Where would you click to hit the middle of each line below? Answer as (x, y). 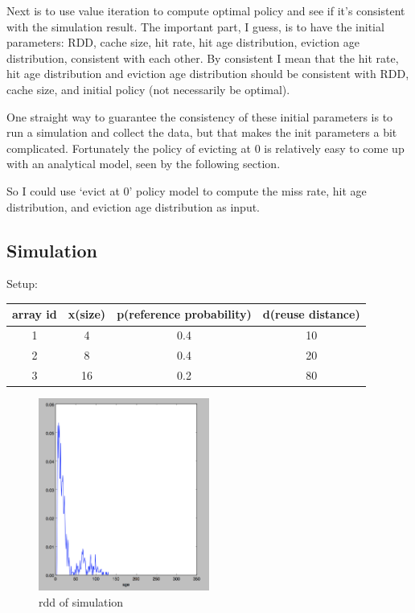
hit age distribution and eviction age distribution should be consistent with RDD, (208, 74)
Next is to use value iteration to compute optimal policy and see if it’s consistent (206, 10)
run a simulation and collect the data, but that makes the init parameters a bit (202, 132)
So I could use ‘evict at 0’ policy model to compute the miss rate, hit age (187, 190)
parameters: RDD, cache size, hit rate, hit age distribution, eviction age (183, 42)
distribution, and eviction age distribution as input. (133, 206)
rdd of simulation (81, 601)
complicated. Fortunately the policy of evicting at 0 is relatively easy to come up (205, 148)
